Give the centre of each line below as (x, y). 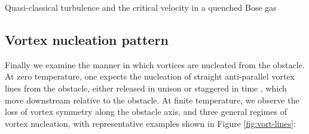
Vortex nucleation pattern (87, 39)
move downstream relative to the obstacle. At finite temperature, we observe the (152, 100)
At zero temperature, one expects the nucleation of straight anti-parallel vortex (150, 76)
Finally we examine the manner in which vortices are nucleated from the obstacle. (155, 64)
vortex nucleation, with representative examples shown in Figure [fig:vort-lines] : (150, 123)
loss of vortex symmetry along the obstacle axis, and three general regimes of (146, 112)
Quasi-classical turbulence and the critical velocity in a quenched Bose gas (141, 7)
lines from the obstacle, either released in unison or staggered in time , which (146, 88)
